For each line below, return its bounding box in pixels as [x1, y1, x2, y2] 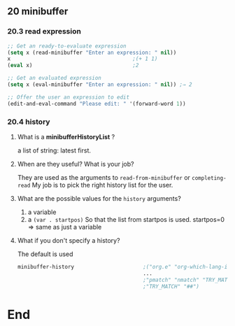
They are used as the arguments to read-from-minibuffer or [17, 173, 191, 181]
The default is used [17, 250, 73, 258]
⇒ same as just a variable [27, 222, 102, 231]
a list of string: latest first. [17, 146, 92, 155]
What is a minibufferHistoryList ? [17, 132, 115, 141]
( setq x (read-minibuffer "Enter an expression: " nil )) [7, 49, 177, 56]
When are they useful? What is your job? [17, 160, 134, 168]
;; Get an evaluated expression [7, 75, 101, 82]
